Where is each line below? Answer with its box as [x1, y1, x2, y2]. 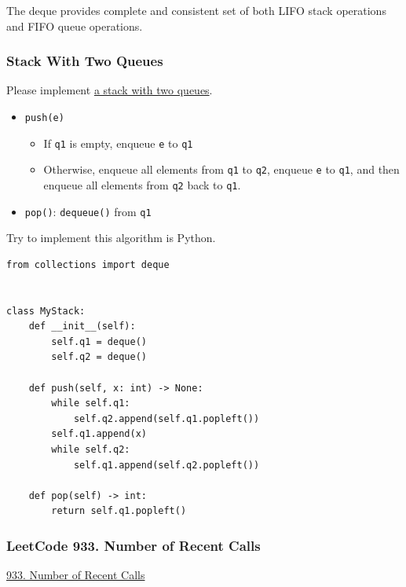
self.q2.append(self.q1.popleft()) [73, 413, 260, 424]
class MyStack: [6, 305, 86, 317]
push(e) [24, 112, 64, 123]
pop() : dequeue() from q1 [24, 203, 152, 219]
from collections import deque [6, 259, 170, 270]
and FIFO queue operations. [6, 17, 143, 34]
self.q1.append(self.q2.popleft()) [73, 459, 260, 471]
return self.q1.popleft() [51, 505, 187, 517]
